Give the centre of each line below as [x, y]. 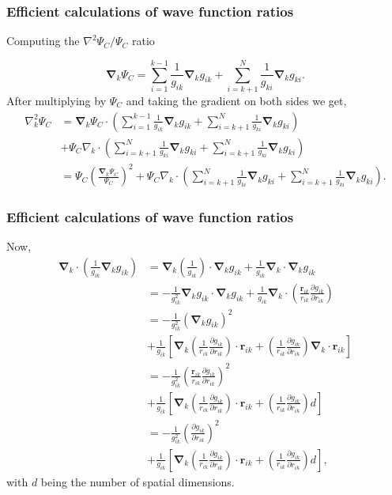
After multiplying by [57, 100]
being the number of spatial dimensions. [138, 481]
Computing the [43, 41]
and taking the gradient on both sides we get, [236, 100]
